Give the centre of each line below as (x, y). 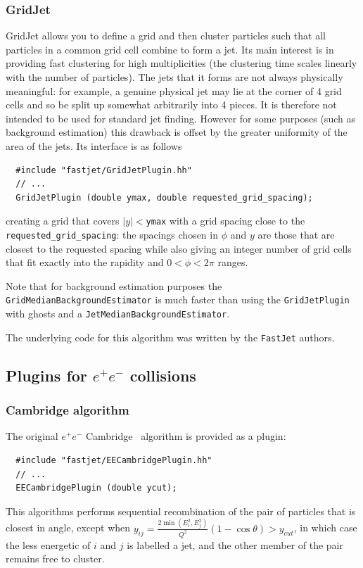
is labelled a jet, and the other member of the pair (235, 544)
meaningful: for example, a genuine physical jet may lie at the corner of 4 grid (174, 90)
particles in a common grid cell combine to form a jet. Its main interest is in (170, 49)
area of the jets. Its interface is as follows (94, 145)
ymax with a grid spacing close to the (225, 221)
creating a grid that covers (63, 221)
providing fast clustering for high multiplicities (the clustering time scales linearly (181, 63)
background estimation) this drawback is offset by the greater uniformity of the (177, 132)
